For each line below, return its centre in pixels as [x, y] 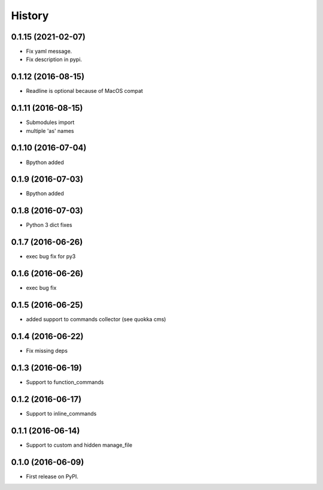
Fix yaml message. [49, 52]
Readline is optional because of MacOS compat [85, 91]
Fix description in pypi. [54, 59]
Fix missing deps [47, 351]
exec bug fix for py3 [51, 256]
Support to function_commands [65, 382]
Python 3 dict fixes [49, 225]
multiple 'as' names [50, 131]
